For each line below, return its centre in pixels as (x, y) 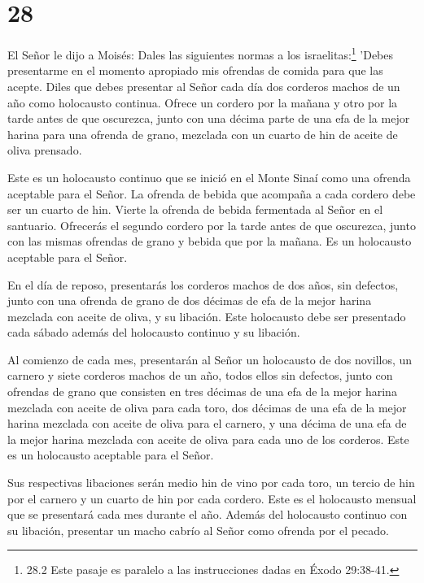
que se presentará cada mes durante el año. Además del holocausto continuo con (208, 514)
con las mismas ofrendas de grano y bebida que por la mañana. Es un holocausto (210, 241)
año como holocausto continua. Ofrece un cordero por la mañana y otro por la (203, 102)
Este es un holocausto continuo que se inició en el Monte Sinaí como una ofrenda (209, 177)
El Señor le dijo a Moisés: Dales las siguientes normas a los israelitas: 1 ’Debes (201, 53)
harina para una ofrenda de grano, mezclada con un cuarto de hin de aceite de (203, 134)
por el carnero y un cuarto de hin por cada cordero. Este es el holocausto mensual (212, 498)
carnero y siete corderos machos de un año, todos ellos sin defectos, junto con (200, 375)
